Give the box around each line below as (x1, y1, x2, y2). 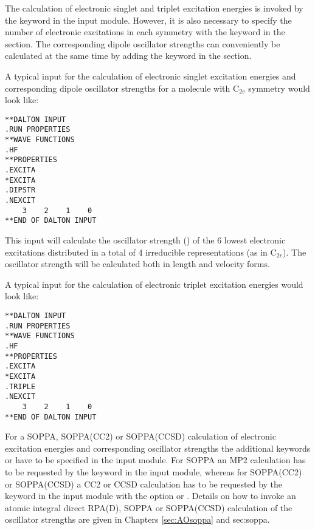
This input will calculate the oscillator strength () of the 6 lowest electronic (5, 233, 286, 246)
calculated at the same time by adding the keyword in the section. (5, 49, 252, 62)
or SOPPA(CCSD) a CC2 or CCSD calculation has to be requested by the (5, 477, 283, 490)
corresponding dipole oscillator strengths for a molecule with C (5, 81, 240, 94)
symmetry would (248, 81, 310, 94)
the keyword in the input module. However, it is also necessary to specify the (5, 13, 292, 26)
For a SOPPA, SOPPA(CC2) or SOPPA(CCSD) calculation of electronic (5, 430, 276, 443)
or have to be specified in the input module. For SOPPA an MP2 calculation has (5, 454, 306, 466)
